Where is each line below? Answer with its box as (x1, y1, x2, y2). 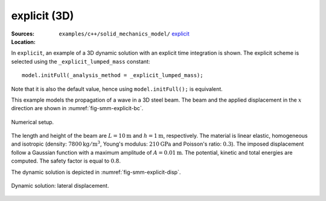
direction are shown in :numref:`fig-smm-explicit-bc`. (11, 105, 144, 112)
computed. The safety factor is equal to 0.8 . (11, 157, 121, 165)
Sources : (11, 30, 34, 37)
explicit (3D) (11, 9, 74, 22)
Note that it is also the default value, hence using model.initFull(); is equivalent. (11, 85, 223, 93)
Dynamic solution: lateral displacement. (11, 182, 109, 190)
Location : (11, 38, 36, 45)
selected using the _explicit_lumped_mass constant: (11, 58, 150, 65)
